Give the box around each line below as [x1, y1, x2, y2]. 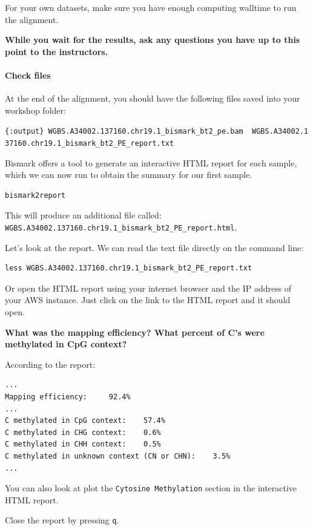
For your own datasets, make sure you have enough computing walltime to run [5, 1, 297, 13]
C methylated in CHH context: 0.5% [5, 440, 161, 449]
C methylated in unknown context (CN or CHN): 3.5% [5, 452, 231, 461]
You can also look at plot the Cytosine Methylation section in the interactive [5, 482, 297, 494]
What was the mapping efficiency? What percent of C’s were [5, 326, 265, 338]
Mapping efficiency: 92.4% [5, 393, 131, 402]
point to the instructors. [5, 45, 108, 57]
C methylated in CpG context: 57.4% [5, 416, 165, 425]
